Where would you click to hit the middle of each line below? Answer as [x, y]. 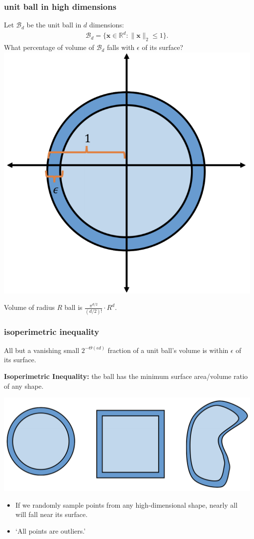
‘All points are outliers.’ [51, 530]
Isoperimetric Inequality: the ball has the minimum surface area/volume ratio [126, 376]
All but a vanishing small [42, 350]
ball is [73, 307]
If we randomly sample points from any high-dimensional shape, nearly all [127, 504]
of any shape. [24, 386]
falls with [121, 47]
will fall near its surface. [52, 514]
